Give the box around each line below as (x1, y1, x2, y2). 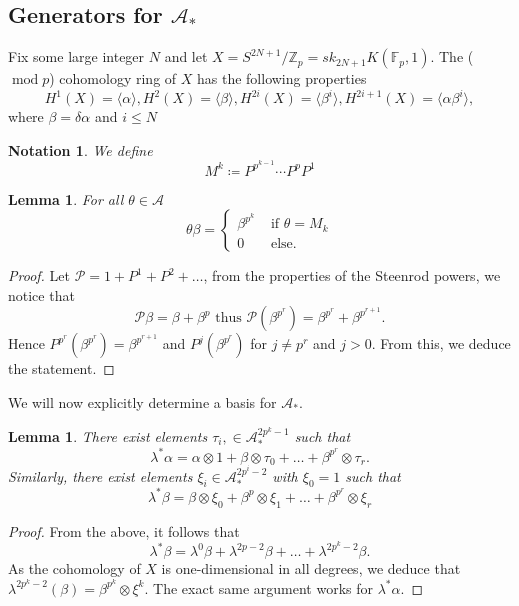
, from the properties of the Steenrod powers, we (203, 265, 501, 286)
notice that (8, 284, 75, 305)
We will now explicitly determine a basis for (8, 391, 277, 412)
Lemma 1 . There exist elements (8, 425, 208, 446)
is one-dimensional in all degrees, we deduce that (161, 558, 461, 579)
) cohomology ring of (49, 68, 177, 89)
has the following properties (197, 68, 367, 89)
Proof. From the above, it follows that (8, 520, 240, 541)
